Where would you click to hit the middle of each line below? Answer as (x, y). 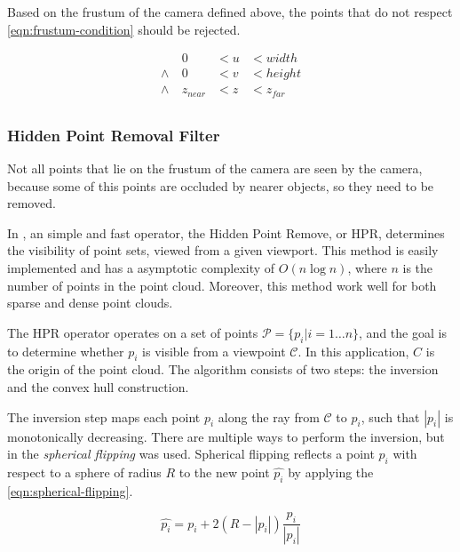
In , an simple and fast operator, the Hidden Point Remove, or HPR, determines (226, 232)
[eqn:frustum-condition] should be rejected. (124, 29)
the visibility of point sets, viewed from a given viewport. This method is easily (223, 250)
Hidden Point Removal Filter (114, 135)
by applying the (331, 472)
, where (367, 267)
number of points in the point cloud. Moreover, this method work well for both (222, 285)
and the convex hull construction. (98, 386)
